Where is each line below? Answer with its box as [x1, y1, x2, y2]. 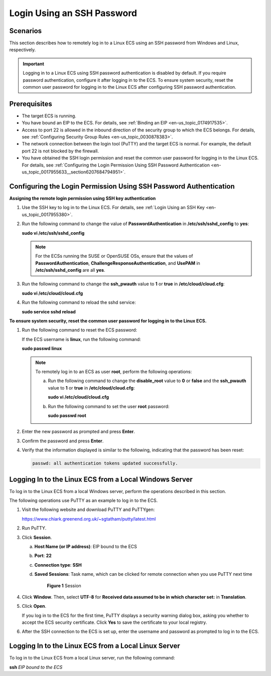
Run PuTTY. [22, 525, 47, 531]
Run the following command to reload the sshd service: [22, 299, 137, 305]
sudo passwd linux [22, 346, 62, 352]
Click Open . [22, 603, 47, 609]
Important [23, 61, 45, 67]
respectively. [9, 47, 36, 53]
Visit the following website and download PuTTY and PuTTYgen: [22, 506, 155, 513]
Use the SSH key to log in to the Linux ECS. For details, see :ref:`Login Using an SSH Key [22, 205, 205, 211]
